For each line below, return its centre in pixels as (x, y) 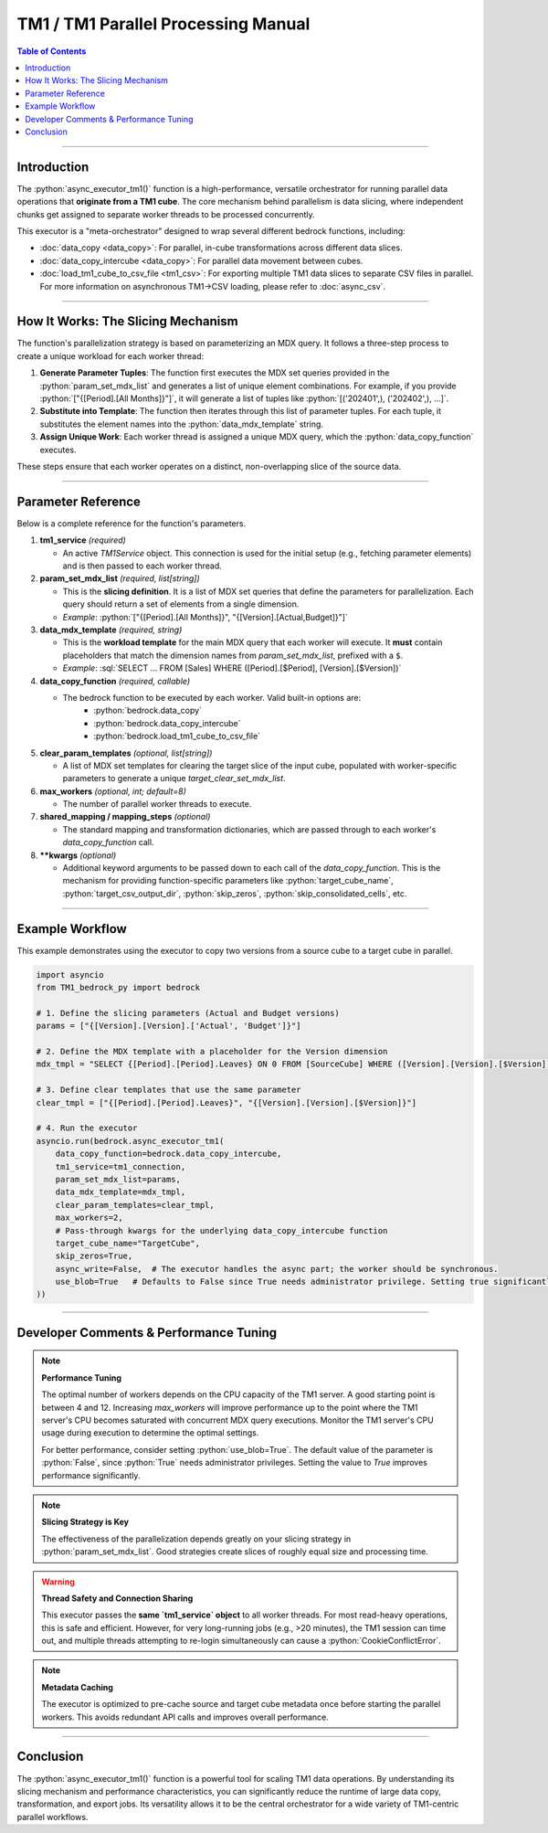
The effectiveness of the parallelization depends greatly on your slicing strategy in (196, 1539)
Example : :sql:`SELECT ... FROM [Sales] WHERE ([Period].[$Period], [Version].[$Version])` (232, 668)
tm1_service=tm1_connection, (121, 1166)
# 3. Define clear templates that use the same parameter (169, 1090)
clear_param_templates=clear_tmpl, (135, 1205)
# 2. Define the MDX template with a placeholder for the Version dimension (212, 1052)
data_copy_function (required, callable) (115, 681)
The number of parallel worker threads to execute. (157, 804)
